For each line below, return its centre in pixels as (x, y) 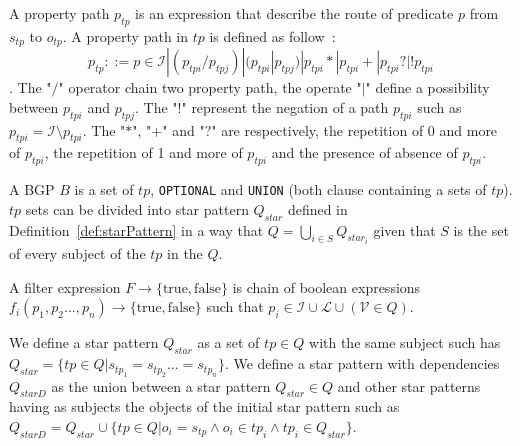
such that (235, 306)
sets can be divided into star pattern (137, 208)
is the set (481, 229)
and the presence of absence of (364, 152)
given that (404, 229)
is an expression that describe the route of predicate (294, 13)
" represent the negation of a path (285, 106)
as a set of (228, 342)
